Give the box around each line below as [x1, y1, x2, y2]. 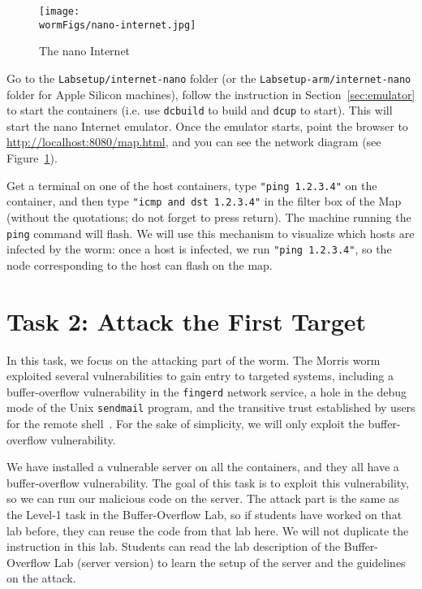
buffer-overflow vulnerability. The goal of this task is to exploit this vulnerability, [6, 474, 409, 491]
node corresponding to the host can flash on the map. [6, 256, 273, 273]
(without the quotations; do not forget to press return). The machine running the [6, 208, 411, 225]
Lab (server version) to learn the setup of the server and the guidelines [54, 553, 406, 570]
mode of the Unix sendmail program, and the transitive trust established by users [6, 399, 416, 416]
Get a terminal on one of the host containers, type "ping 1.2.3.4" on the [6, 176, 377, 193]
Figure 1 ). [6, 149, 58, 166]
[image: [39, 6, 80, 17]
